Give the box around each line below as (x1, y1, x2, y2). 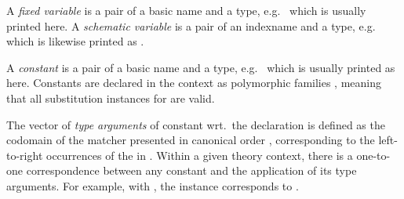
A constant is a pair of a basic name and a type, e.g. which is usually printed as (6, 59, 395, 75)
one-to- (356, 147, 391, 163)
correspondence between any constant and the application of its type (26, 162, 357, 179)
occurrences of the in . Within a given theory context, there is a (45, 147, 353, 163)
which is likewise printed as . (6, 33, 144, 49)
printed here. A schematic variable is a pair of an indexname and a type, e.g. (6, 17, 376, 34)
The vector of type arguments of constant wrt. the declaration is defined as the (6, 116, 385, 132)
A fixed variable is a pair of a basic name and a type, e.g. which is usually (6, 2, 366, 18)
